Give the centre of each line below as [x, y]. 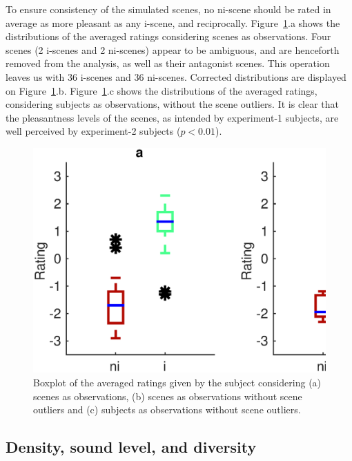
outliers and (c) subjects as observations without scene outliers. [167, 410]
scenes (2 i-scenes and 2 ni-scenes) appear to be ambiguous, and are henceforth [173, 49]
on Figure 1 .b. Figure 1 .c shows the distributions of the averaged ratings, [162, 90]
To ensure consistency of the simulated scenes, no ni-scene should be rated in [168, 9]
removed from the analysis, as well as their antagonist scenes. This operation [168, 63]
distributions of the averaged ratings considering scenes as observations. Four [168, 36]
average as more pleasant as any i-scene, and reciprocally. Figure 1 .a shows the [173, 22]
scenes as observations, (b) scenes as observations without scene [168, 396]
